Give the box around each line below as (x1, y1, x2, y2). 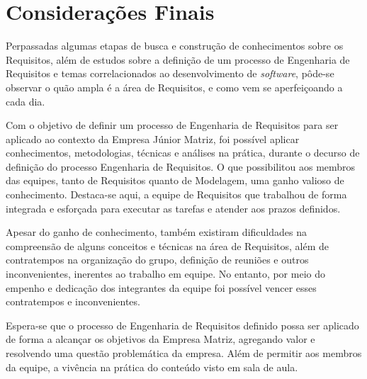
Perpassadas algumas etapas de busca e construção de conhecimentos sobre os (6, 38, 344, 53)
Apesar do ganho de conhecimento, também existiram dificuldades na (6, 225, 307, 239)
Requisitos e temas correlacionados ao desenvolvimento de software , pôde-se (6, 66, 334, 81)
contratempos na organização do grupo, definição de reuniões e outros (6, 252, 309, 267)
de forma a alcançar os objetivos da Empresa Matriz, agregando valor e (6, 332, 315, 346)
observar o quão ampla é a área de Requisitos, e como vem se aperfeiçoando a (6, 79, 343, 94)
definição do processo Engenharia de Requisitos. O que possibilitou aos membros (6, 159, 356, 174)
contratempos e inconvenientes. (6, 294, 140, 309)
